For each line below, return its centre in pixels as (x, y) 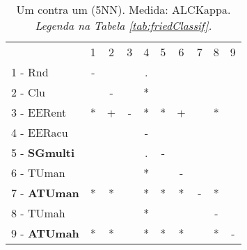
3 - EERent (39, 112)
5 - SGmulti (43, 152)
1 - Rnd (30, 72)
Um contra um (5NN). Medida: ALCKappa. (123, 9)
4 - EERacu (40, 132)
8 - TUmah (38, 213)
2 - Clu (28, 92)
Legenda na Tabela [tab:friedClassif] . (123, 25)
